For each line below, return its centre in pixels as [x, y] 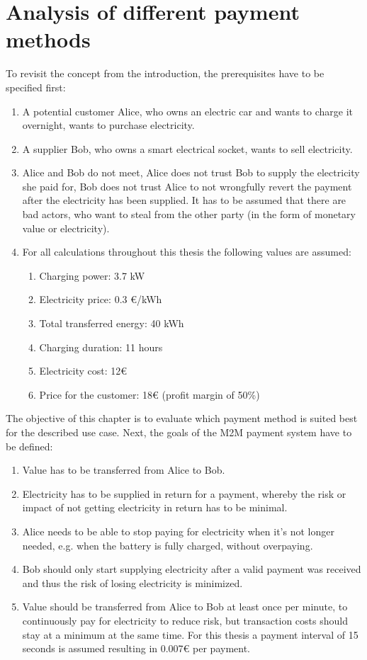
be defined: [29, 446]
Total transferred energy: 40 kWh [112, 323]
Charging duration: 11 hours [101, 347]
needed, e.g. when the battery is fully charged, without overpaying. [168, 545]
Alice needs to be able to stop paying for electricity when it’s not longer [178, 531]
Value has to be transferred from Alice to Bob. [124, 470]
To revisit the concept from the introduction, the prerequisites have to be [165, 73]
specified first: [36, 87]
